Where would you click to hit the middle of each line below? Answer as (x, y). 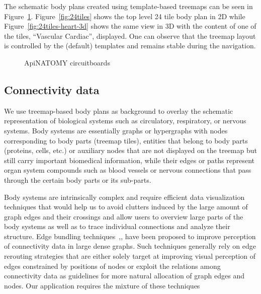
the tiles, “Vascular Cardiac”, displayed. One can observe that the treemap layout (130, 35)
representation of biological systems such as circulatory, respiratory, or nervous (125, 121)
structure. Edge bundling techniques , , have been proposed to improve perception (130, 236)
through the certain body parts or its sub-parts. (78, 179)
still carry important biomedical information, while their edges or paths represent (129, 160)
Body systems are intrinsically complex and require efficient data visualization (124, 197)
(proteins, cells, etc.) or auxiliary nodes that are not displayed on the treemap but (130, 150)
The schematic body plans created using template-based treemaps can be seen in (128, 6)
